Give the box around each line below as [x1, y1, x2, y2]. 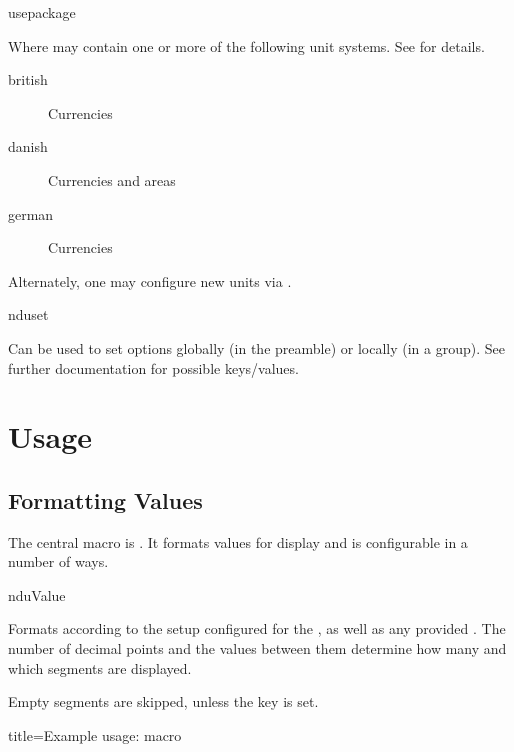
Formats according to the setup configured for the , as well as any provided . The [8, 618, 506, 639]
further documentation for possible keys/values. [8, 357, 299, 378]
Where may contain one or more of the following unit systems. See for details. [8, 35, 485, 56]
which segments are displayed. [8, 657, 192, 678]
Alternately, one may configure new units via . [8, 270, 292, 291]
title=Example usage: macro [8, 724, 182, 745]
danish [8, 136, 48, 157]
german [8, 203, 54, 224]
